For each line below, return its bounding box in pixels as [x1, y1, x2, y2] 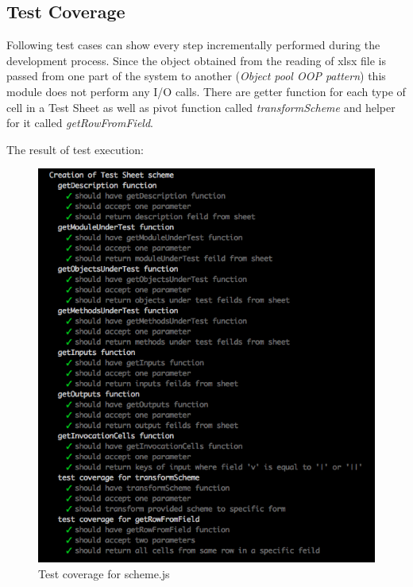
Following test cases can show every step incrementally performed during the [6, 37, 380, 53]
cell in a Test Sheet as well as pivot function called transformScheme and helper [6, 98, 396, 115]
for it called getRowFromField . [6, 114, 153, 131]
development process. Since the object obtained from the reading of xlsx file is [6, 52, 386, 68]
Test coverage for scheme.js [38, 565, 170, 581]
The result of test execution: [6, 141, 144, 157]
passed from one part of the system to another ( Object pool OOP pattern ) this [6, 68, 386, 84]
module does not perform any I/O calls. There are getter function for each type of [6, 83, 406, 99]
